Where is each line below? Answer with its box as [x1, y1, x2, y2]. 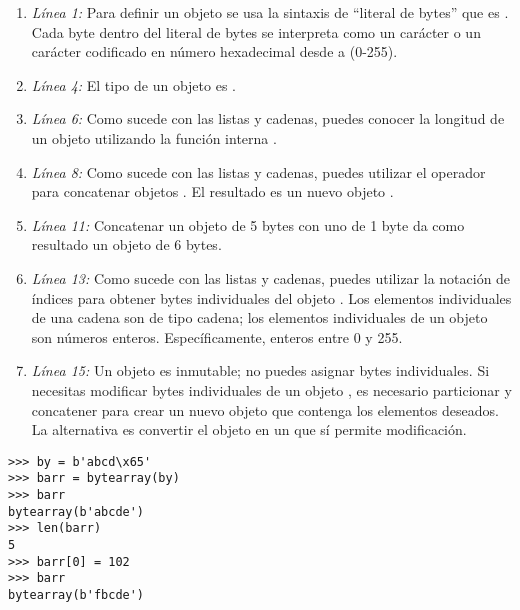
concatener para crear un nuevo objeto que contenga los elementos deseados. [31, 399, 499, 420]
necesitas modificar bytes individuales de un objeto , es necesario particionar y [31, 379, 512, 400]
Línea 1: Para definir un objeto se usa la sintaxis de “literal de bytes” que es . [31, 2, 509, 22]
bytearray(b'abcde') [8, 504, 145, 519]
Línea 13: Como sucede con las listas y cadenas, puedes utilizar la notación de [31, 267, 511, 288]
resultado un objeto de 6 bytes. [31, 234, 222, 255]
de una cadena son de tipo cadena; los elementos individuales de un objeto [31, 307, 488, 328]
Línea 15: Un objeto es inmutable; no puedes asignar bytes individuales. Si [31, 360, 490, 381]
